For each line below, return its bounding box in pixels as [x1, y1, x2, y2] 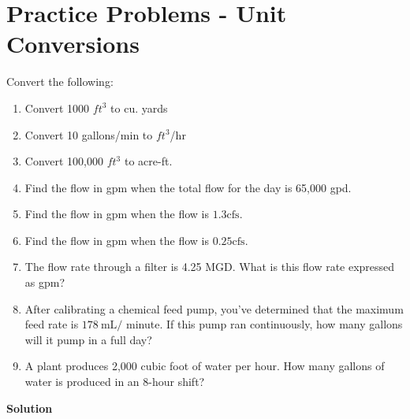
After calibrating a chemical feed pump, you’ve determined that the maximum [24, 300, 404, 317]
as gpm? [24, 274, 65, 291]
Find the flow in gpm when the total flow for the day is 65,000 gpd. [24, 179, 352, 195]
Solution [6, 399, 53, 416]
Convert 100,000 [24, 153, 104, 169]
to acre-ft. [124, 153, 173, 169]
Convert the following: [6, 73, 114, 90]
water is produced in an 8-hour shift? [24, 373, 205, 390]
